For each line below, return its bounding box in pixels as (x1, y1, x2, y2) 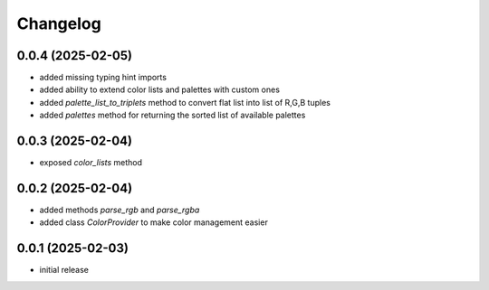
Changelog (16, 14, 101, 33)
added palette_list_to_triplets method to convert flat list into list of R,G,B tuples (39, 97, 331, 108)
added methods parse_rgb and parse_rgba (39, 204, 200, 216)
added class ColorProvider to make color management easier (39, 217, 269, 228)
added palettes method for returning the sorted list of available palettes (39, 109, 306, 121)
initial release (39, 265, 90, 276)
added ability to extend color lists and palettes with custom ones (39, 84, 281, 95)
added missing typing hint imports (39, 72, 168, 83)
